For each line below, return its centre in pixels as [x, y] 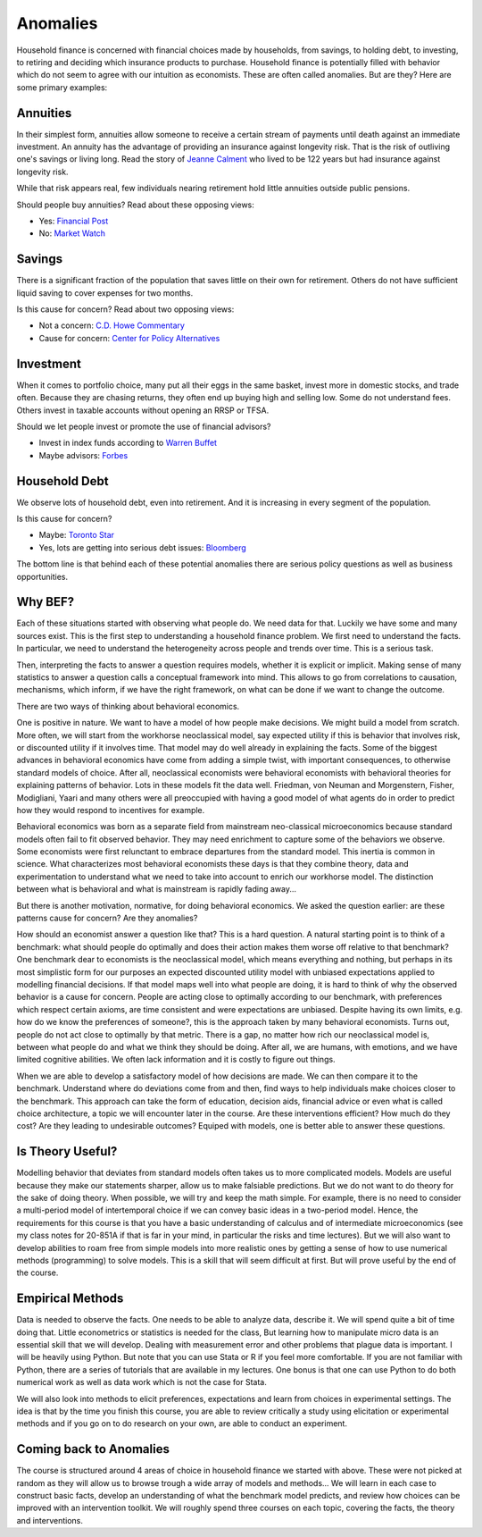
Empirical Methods [70, 1299]
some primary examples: [62, 87]
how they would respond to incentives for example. [111, 810]
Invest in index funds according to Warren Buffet [128, 443]
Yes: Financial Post [74, 221]
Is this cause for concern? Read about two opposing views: [125, 309]
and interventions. [50, 1520]
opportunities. [42, 576]
